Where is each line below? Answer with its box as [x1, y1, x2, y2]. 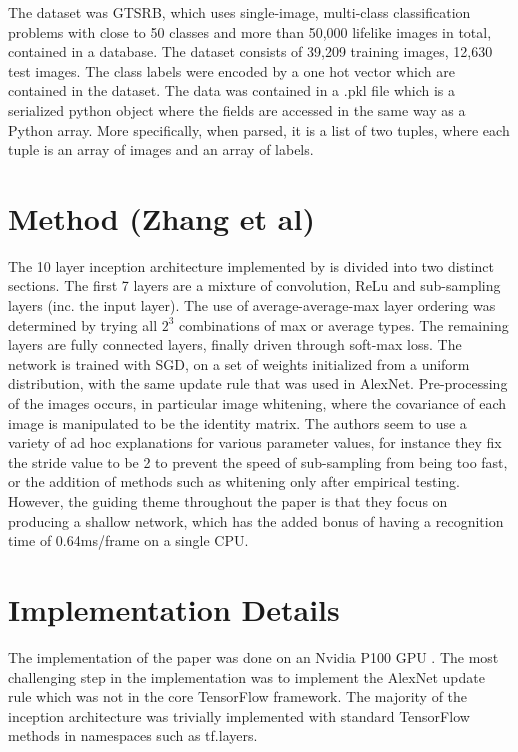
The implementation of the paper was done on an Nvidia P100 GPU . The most [8, 646, 499, 667]
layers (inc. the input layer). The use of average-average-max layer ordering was [8, 295, 496, 316]
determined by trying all [8, 314, 158, 335]
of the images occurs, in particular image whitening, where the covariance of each [8, 393, 507, 414]
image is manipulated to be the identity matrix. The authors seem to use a [8, 412, 467, 433]
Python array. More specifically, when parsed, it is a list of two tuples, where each [8, 119, 510, 140]
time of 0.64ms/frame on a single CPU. [8, 530, 249, 551]
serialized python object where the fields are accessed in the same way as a [8, 99, 466, 120]
